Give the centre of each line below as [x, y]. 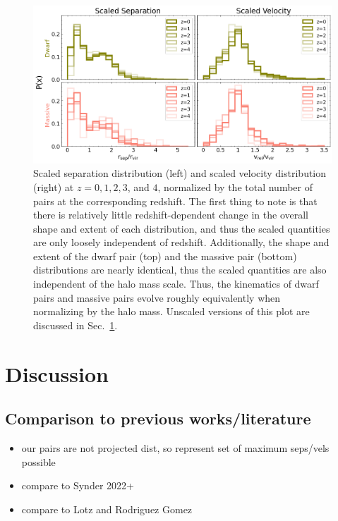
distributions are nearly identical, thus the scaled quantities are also [180, 270]
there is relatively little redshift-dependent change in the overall [171, 215]
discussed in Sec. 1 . [76, 325]
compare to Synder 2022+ [78, 485]
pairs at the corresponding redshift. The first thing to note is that [175, 201]
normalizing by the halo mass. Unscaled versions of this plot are [171, 311]
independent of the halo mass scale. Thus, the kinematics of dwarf [176, 284]
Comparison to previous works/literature [158, 418]
